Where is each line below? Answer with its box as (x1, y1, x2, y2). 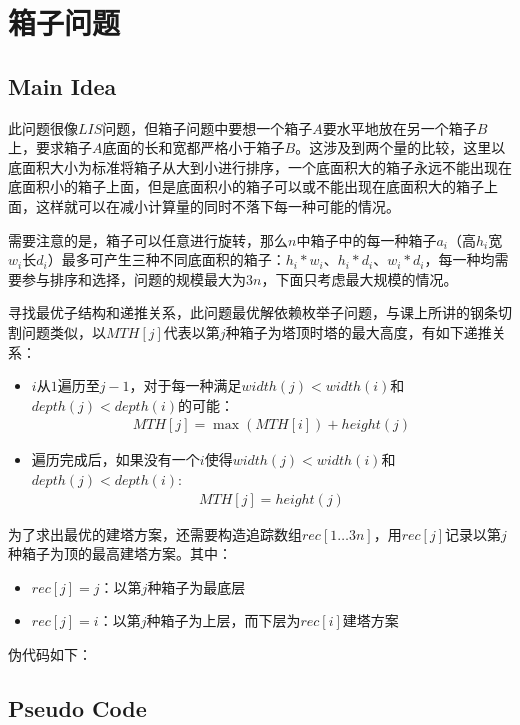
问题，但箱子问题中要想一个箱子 (102, 117, 313, 138)
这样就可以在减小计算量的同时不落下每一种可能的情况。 (35, 195, 400, 216)
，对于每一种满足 (129, 375, 242, 396)
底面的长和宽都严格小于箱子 (102, 137, 285, 158)
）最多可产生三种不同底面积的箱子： (47, 249, 286, 270)
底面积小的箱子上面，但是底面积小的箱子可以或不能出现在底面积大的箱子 (8, 176, 484, 197)
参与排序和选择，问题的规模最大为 (21, 268, 246, 289)
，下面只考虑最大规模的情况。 (261, 268, 458, 289)
